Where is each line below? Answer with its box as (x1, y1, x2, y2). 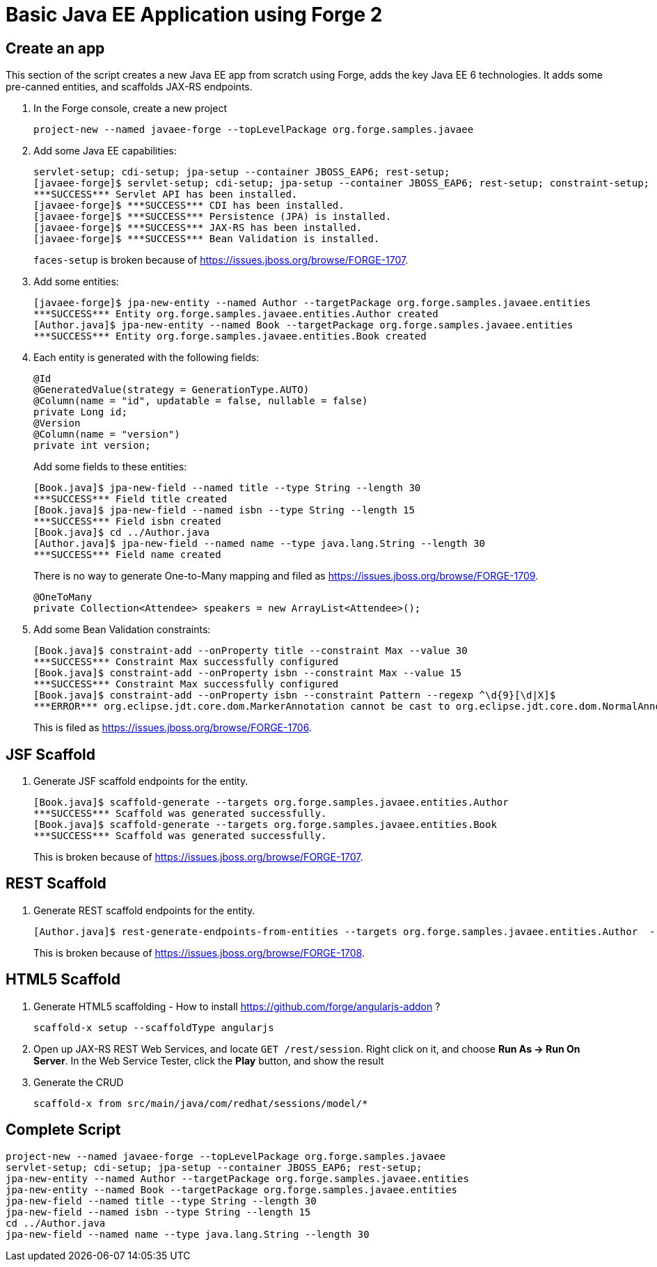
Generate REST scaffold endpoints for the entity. (33, 904, 255, 916)
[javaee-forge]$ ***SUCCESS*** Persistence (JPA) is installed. (33, 211, 392, 223)
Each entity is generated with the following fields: (33, 351, 260, 364)
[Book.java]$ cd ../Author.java (33, 527, 209, 539)
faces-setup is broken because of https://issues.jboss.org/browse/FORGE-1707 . (33, 254, 409, 266)
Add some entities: (33, 276, 119, 288)
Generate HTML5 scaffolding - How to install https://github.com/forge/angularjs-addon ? (33, 1000, 441, 1012)
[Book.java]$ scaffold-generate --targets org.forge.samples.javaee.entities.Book (33, 819, 497, 831)
